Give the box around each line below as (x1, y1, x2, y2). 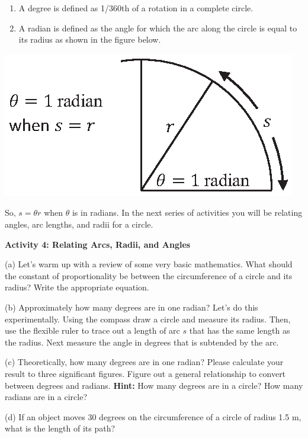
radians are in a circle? (5, 391, 88, 403)
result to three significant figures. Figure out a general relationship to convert (5, 367, 286, 379)
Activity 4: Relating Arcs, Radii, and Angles (5, 238, 191, 250)
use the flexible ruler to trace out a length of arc (5, 324, 180, 337)
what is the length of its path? (5, 422, 115, 434)
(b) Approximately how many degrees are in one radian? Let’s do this (5, 300, 258, 313)
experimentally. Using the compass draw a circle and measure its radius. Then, (5, 312, 291, 325)
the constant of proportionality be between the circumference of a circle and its (5, 269, 293, 282)
